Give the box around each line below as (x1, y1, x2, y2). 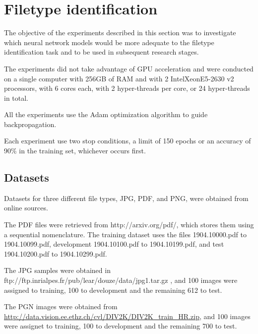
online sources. (4, 202, 48, 213)
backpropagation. (4, 119, 57, 129)
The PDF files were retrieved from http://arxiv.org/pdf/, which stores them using (4, 219, 254, 230)
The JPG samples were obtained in (4, 265, 111, 275)
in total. (4, 92, 29, 103)
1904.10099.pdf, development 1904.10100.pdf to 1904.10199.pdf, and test (4, 239, 224, 249)
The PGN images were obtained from (4, 301, 118, 312)
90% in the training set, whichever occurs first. (4, 145, 146, 156)
